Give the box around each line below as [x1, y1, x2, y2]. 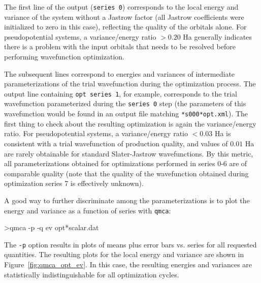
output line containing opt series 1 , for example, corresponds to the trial [4, 88, 237, 99]
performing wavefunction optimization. [4, 51, 124, 62]
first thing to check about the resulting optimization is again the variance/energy [4, 118, 256, 129]
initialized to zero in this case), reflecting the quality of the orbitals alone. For [4, 21, 247, 32]
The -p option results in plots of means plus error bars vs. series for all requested [4, 239, 257, 249]
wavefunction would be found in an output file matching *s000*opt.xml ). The [4, 108, 248, 119]
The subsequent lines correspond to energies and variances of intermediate [4, 68, 235, 79]
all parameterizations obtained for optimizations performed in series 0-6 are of [4, 158, 247, 169]
